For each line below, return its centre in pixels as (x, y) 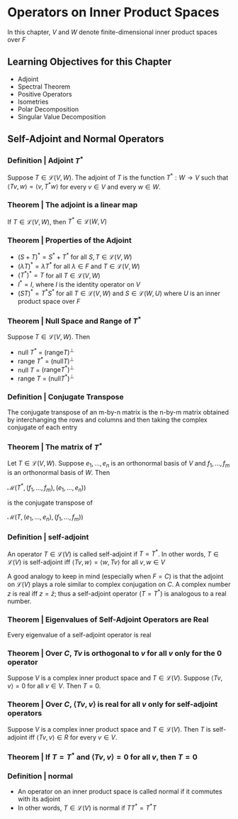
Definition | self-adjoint (48, 537)
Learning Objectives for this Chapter (90, 62)
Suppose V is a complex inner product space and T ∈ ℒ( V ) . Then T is (109, 729)
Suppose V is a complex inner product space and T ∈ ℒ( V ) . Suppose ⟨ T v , (115, 678)
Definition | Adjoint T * (45, 160)
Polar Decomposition (48, 109)
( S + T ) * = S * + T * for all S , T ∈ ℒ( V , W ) (75, 256)
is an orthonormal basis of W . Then (59, 472)
